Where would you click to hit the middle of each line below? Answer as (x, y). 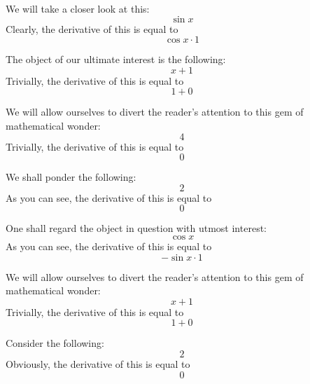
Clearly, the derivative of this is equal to (92, 28)
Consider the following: (55, 343)
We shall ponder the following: (71, 177)
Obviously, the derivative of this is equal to (98, 363)
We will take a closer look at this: (78, 8)
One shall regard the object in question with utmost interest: (136, 228)
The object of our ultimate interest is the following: (116, 59)
